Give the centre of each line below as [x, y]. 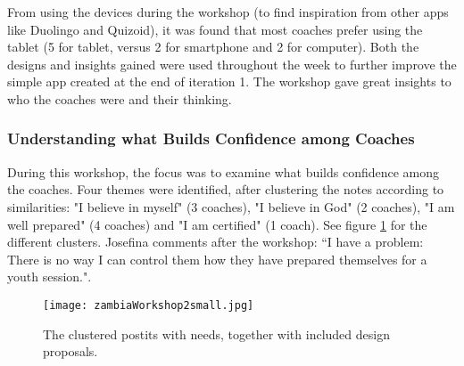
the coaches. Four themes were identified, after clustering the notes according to [226, 189]
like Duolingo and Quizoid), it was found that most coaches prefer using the [215, 29]
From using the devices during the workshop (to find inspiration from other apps [228, 12]
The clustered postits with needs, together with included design [216, 333]
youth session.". [50, 277]
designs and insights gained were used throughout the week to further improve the [232, 64]
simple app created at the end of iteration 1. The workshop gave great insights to [229, 81]
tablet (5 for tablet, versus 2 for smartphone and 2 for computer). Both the [213, 47]
